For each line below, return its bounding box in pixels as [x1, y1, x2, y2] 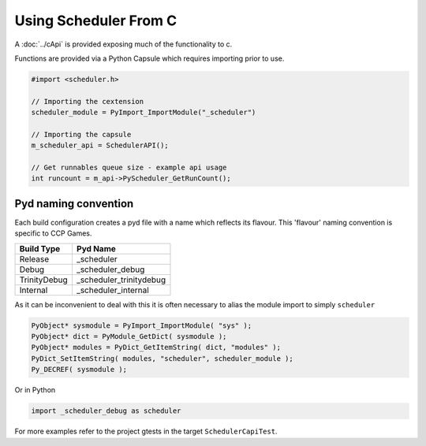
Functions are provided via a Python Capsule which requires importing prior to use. [14, 54, 285, 63]
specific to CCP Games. [14, 229, 92, 238]
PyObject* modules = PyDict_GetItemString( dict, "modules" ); [31, 343, 282, 352]
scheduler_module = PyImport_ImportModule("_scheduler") [31, 108, 256, 117]
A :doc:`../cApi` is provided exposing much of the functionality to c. [14, 39, 233, 49]
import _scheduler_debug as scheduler [31, 407, 181, 415]
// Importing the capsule [31, 130, 132, 139]
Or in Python [14, 385, 56, 395]
